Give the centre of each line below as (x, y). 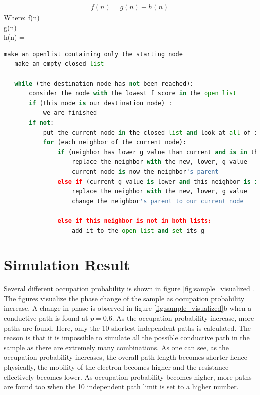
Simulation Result (67, 265)
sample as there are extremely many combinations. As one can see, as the (117, 347)
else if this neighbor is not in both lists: (135, 221)
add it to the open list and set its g (138, 231)
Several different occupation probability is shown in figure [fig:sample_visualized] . (129, 289)
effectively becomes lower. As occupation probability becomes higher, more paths (128, 377)
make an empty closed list (59, 64)
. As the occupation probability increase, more (183, 318)
